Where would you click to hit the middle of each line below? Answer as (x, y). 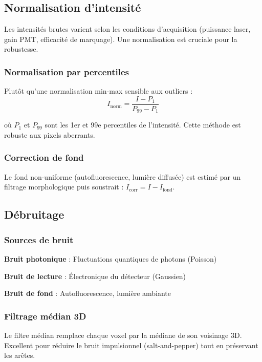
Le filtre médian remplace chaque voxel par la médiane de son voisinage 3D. (123, 335)
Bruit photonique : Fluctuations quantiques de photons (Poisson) (111, 258)
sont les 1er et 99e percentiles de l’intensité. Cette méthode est (143, 125)
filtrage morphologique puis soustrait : (64, 187)
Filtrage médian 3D (45, 316)
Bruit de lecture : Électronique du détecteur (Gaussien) (95, 276)
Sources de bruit (39, 239)
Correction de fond (44, 157)
